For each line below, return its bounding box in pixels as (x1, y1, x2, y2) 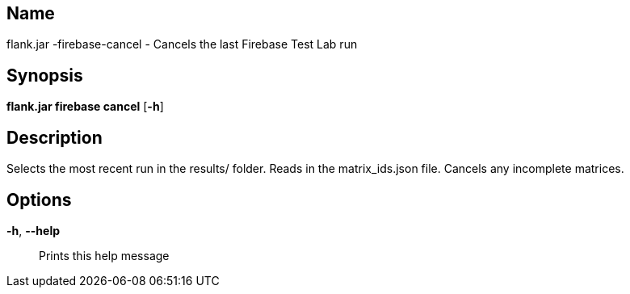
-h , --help (6, 223, 61, 237)
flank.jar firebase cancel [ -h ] (6, 99, 164, 114)
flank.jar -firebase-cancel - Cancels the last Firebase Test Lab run (6, 37, 358, 52)
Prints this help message (39, 248, 170, 262)
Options (6, 189, 72, 210)
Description (6, 127, 103, 148)
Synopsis (6, 65, 83, 86)
